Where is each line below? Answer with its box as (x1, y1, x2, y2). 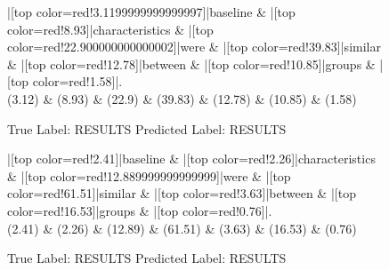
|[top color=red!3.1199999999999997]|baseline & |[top (7, 3, 296, 20)
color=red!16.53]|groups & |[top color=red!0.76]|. (7, 201, 272, 219)
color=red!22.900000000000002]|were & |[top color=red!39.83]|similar (7, 37, 381, 56)
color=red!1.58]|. (32, 72, 123, 91)
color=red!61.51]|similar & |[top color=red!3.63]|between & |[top (7, 184, 356, 202)
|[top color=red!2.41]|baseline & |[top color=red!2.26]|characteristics (7, 149, 376, 168)
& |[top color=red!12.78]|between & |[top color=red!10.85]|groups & (7, 54, 376, 73)
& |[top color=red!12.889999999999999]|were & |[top (7, 166, 291, 185)
